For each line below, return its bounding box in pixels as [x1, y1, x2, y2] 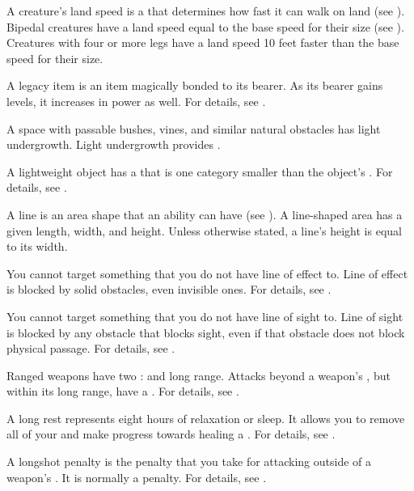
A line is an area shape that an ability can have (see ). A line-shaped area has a [6, 205, 403, 222]
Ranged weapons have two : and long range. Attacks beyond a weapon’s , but [6, 366, 391, 383]
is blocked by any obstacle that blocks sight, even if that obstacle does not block [6, 324, 405, 341]
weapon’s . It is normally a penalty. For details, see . [6, 468, 267, 485]
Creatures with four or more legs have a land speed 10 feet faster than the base [6, 34, 399, 51]
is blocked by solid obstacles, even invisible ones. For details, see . [6, 281, 332, 298]
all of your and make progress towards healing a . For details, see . [6, 425, 336, 442]
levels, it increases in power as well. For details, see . [6, 92, 266, 109]
